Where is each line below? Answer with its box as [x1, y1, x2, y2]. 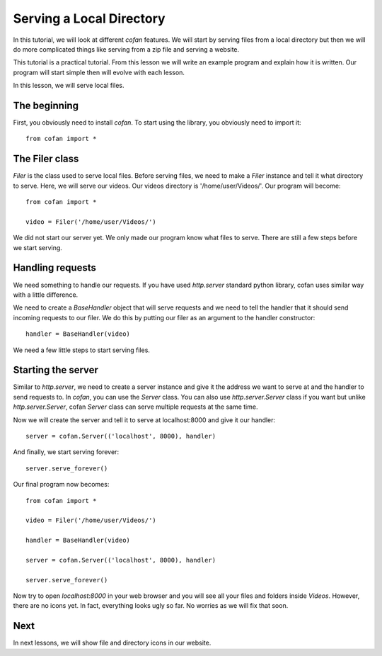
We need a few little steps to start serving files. [13, 346, 150, 354]
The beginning [13, 99, 79, 111]
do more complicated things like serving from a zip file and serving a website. [13, 45, 240, 53]
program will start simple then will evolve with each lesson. [13, 68, 185, 77]
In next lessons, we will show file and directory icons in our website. [13, 638, 212, 647]
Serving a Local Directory [13, 11, 166, 26]
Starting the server [13, 364, 99, 376]
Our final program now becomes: [13, 480, 110, 489]
